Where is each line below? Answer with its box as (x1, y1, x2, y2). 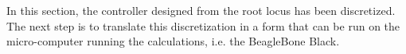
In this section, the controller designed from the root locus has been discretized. (6, 2, 396, 18)
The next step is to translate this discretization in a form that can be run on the (6, 17, 400, 34)
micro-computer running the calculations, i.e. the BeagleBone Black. (6, 33, 340, 49)
